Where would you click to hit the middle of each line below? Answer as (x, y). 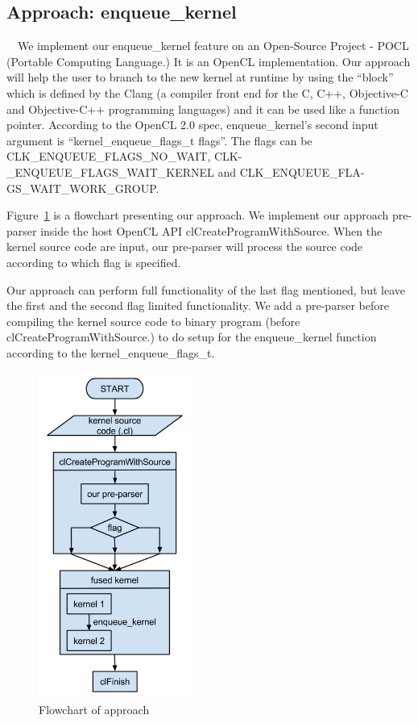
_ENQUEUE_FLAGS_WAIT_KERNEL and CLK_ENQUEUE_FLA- (186, 171)
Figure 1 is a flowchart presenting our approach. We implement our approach (198, 215)
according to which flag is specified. (94, 262)
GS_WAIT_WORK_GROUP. (83, 188)
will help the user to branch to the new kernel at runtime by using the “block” (200, 77)
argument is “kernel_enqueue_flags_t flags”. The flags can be (159, 140)
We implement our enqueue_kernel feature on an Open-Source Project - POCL (213, 46)
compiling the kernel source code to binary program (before (153, 321)
